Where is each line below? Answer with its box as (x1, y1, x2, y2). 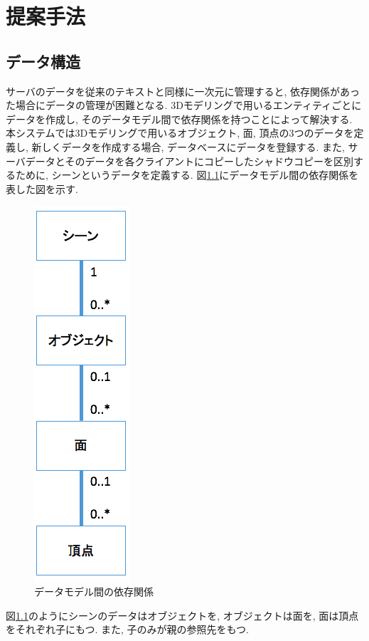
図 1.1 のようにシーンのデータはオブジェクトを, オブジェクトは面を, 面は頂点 (6, 608, 359, 622)
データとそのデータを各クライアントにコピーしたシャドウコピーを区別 (25, 153, 353, 168)
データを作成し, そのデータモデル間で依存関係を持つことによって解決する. (6, 111, 353, 126)
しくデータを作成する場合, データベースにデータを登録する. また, (41, 139, 345, 154)
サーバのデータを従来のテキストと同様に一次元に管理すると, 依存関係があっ (6, 83, 360, 98)
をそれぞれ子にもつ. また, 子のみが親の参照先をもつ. (6, 622, 249, 637)
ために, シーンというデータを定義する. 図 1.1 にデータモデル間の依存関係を (15, 167, 359, 182)
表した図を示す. (6, 181, 78, 196)
